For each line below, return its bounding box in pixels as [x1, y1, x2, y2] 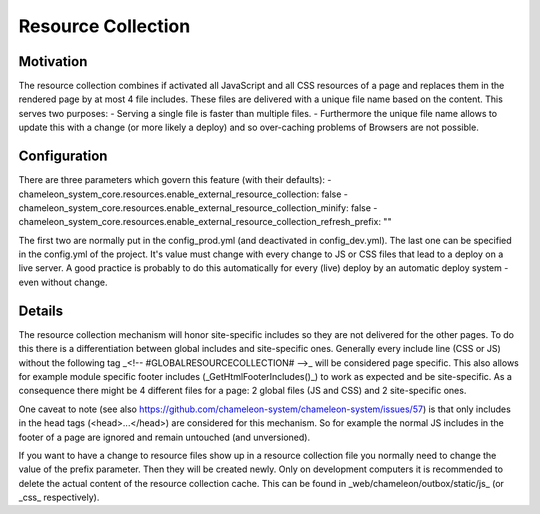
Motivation [18, 53, 88, 70]
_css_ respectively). [18, 491, 100, 504]
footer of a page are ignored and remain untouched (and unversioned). [18, 431, 310, 443]
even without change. [18, 276, 108, 288]
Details [18, 302, 64, 319]
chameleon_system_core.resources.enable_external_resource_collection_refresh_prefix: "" [18, 216, 392, 228]
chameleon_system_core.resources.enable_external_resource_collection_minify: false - [18, 201, 378, 214]
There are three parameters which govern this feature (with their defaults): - [18, 174, 332, 186]
